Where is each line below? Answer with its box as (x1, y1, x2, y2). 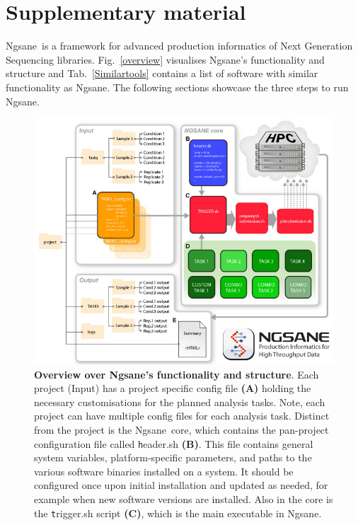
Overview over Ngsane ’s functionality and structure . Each (34, 367, 319, 381)
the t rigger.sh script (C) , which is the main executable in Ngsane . (34, 505, 322, 520)
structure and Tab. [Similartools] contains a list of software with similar (6, 66, 318, 81)
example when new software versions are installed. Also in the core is (34, 491, 333, 506)
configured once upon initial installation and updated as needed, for (34, 478, 328, 492)
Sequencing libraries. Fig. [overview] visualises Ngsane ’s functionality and (6, 52, 325, 67)
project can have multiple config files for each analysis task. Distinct (34, 408, 330, 423)
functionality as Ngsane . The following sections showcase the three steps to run (6, 79, 349, 94)
